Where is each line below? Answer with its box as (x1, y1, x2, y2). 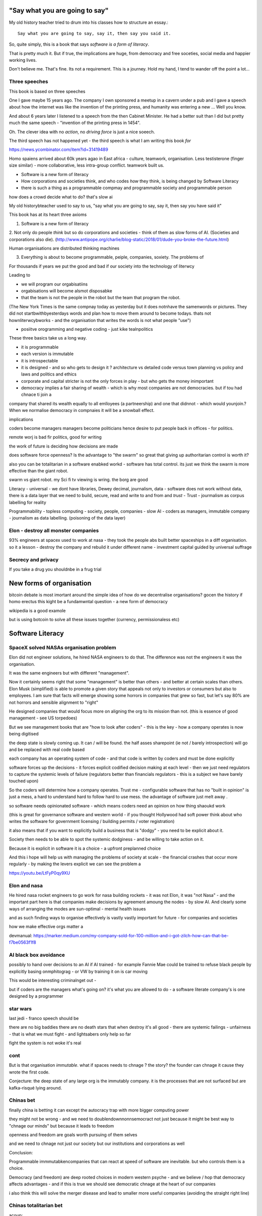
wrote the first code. (9, 1069, 50, 1075)
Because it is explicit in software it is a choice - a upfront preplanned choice (9, 845, 161, 851)
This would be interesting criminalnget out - (9, 978, 97, 984)
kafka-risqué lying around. (9, 1085, 62, 1091)
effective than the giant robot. (9, 467, 68, 474)
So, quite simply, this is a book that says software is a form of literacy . (9, 41, 149, 47)
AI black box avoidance (9, 951, 65, 958)
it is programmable (21, 344, 59, 350)
